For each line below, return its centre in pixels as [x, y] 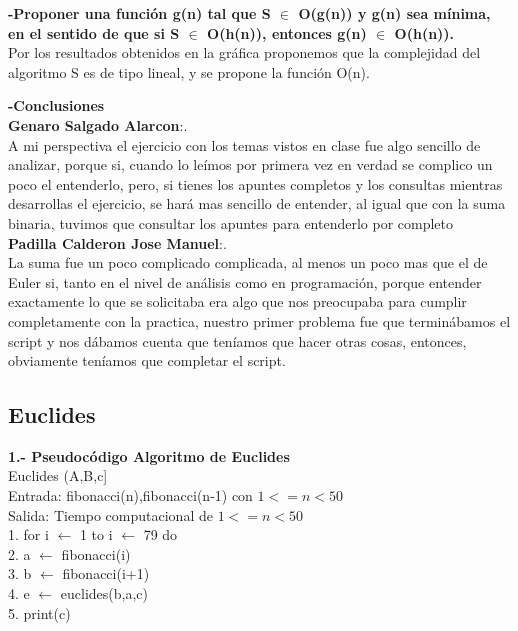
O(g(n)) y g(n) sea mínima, [394, 13]
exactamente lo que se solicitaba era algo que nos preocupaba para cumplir [237, 301]
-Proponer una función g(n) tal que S [139, 13]
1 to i [96, 534]
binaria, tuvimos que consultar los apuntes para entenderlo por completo [231, 222]
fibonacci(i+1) [106, 573]
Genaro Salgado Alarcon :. [98, 124]
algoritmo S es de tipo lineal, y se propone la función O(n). [189, 71]
